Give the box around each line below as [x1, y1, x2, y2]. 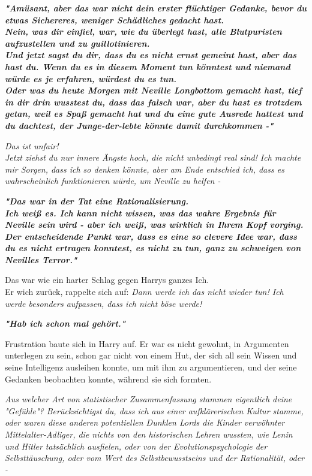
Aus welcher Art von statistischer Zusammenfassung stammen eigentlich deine [5, 393, 292, 405]
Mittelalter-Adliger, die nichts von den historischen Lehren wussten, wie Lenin [5, 428, 293, 440]
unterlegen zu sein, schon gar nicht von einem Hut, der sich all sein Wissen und [5, 349, 297, 361]
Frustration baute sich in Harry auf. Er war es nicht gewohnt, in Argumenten [5, 337, 289, 350]
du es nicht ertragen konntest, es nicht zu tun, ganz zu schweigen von [5, 242, 301, 254]
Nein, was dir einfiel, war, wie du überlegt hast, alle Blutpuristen [5, 25, 282, 38]
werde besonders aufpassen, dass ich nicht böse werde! [5, 297, 202, 309]
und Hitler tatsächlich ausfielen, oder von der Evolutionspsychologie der [5, 439, 268, 452]
